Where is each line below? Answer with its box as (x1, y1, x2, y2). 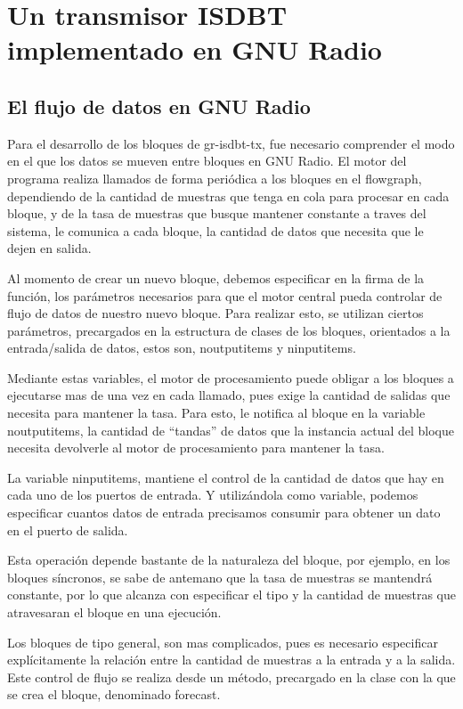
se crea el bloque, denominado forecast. (7, 685, 221, 704)
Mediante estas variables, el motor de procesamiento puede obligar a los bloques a (7, 368, 454, 387)
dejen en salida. (7, 239, 92, 257)
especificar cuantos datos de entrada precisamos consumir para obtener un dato (7, 503, 441, 522)
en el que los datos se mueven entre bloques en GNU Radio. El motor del (7, 151, 407, 170)
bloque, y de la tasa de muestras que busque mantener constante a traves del (7, 204, 426, 223)
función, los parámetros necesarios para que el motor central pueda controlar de (7, 286, 443, 305)
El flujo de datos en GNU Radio (7, 92, 311, 119)
